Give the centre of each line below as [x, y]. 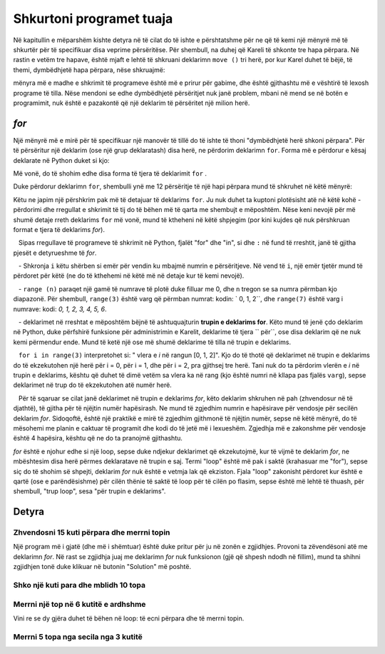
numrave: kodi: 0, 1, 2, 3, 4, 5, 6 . [60, 309]
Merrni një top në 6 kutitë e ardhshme [79, 604]
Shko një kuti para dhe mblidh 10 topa [79, 585]
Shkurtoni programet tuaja [93, 19]
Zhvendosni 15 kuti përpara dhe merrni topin [92, 533]
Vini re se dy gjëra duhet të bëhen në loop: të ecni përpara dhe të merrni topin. [129, 618]
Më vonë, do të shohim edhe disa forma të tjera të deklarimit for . [110, 173]
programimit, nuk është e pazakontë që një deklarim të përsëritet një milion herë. [132, 103]
